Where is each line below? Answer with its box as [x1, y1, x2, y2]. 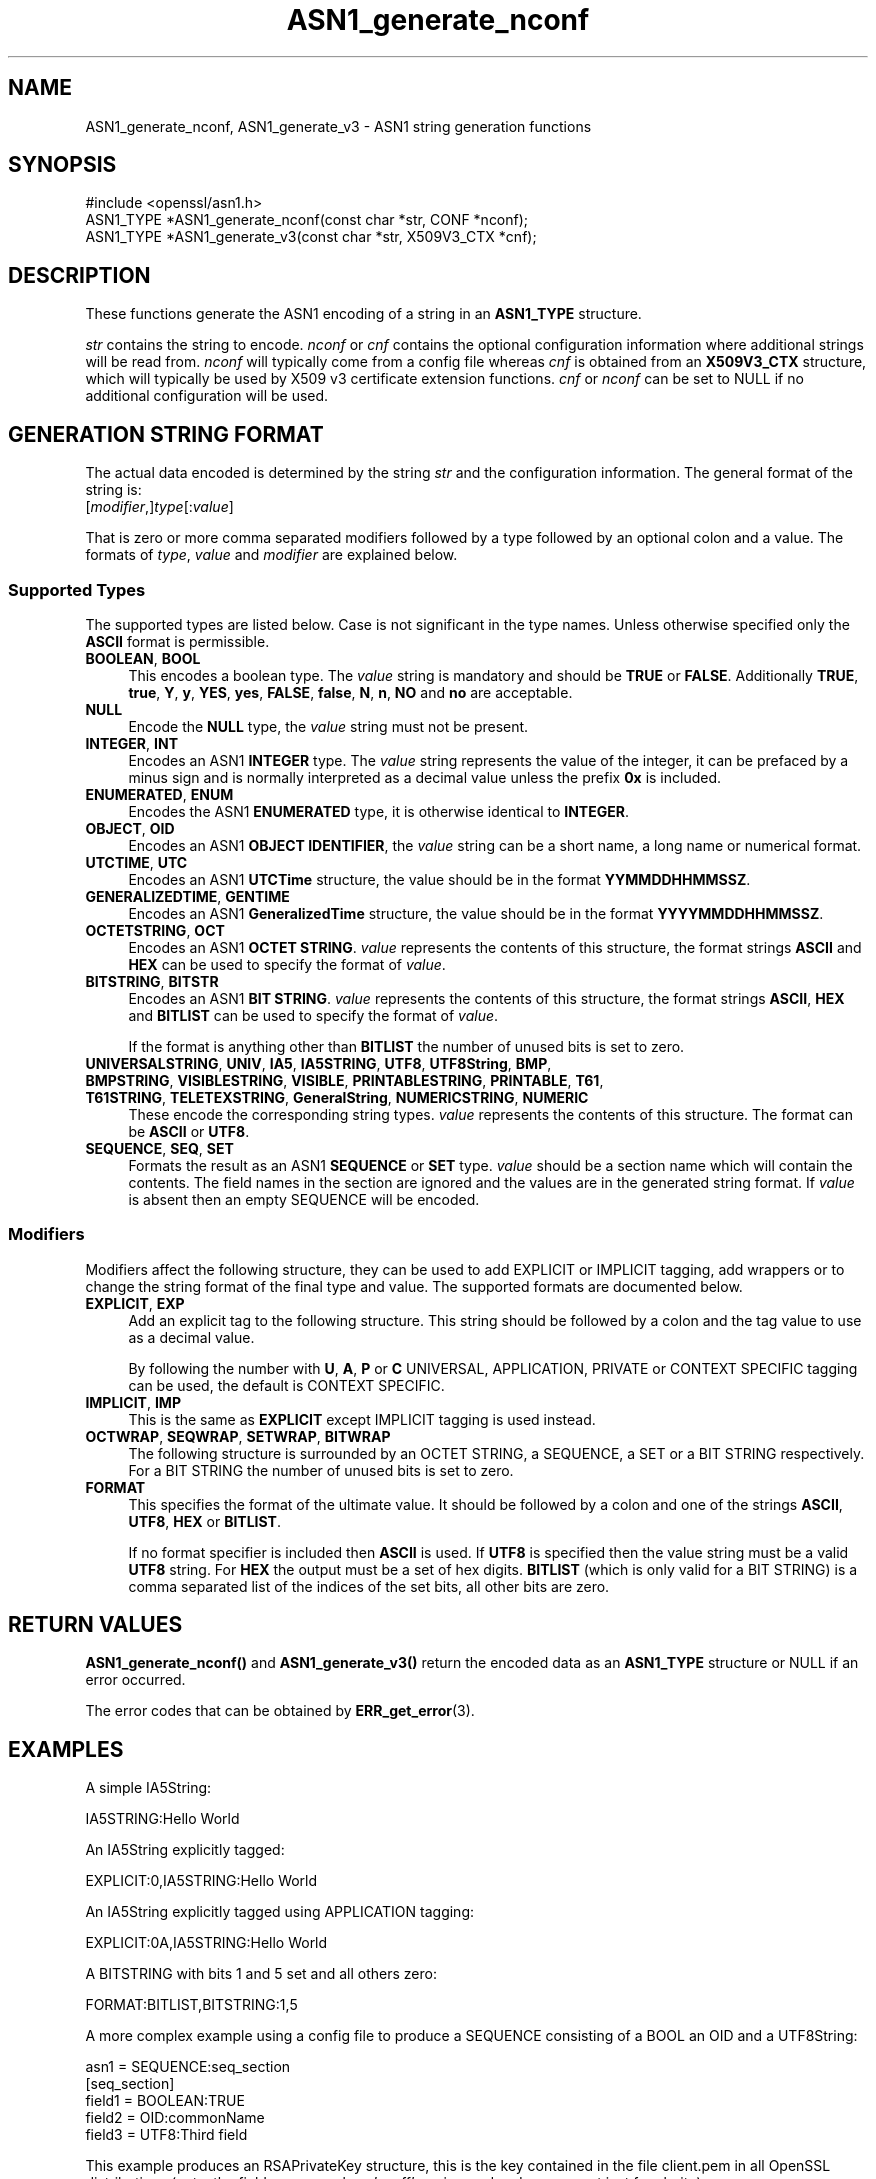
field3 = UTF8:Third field [85, 2126, 248, 2144]
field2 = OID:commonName [85, 2109, 265, 2127]
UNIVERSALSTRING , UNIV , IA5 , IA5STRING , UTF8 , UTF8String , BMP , [85, 1054, 552, 1072]
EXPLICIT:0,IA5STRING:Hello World [85, 1872, 318, 1890]
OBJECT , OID [85, 819, 175, 837]
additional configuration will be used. [85, 387, 329, 405]
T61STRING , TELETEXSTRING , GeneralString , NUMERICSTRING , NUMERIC [85, 1088, 589, 1106]
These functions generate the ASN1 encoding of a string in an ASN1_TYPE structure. [85, 305, 642, 323]
